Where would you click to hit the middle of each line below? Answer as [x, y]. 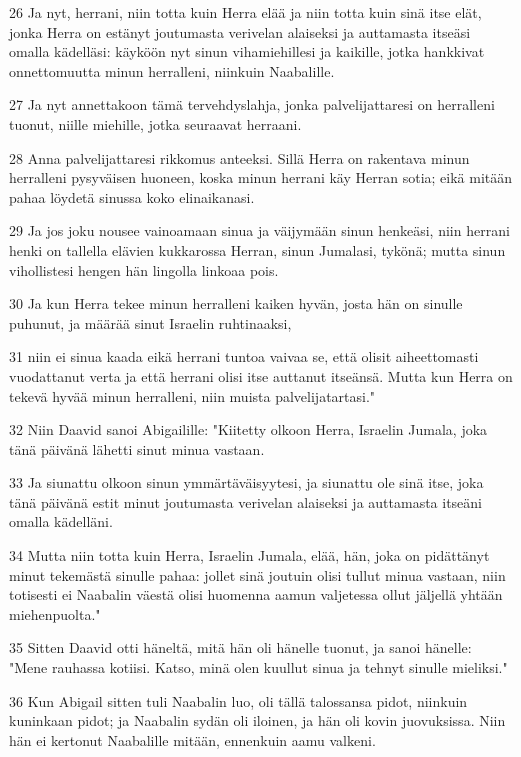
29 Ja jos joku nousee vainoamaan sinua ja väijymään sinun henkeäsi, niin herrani [259, 230]
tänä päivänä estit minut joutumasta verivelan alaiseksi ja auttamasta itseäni [246, 501]
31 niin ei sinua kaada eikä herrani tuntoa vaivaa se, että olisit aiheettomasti [244, 356]
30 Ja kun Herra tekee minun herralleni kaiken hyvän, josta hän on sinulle [236, 303]
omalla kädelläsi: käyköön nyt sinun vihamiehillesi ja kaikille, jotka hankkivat [247, 51]
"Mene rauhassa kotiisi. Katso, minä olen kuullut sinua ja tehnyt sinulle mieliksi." [258, 667]
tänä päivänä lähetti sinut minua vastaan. [137, 448]
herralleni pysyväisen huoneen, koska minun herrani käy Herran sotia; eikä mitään [261, 177]
